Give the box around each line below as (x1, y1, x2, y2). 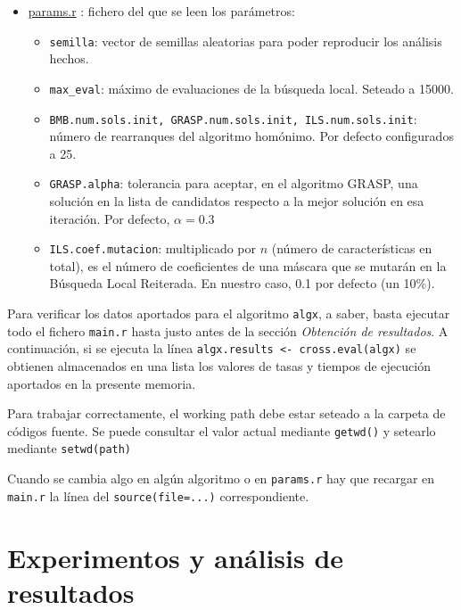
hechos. (49, 49, 89, 68)
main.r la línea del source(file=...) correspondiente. (7, 486, 309, 505)
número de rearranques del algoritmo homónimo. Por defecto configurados (49, 127, 454, 145)
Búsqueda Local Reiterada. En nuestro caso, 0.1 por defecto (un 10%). (49, 274, 435, 293)
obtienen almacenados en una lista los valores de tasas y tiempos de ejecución (7, 357, 431, 375)
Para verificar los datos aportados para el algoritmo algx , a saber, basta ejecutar (7, 304, 450, 323)
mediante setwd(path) (7, 439, 132, 457)
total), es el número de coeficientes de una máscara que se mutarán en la (49, 256, 447, 275)
